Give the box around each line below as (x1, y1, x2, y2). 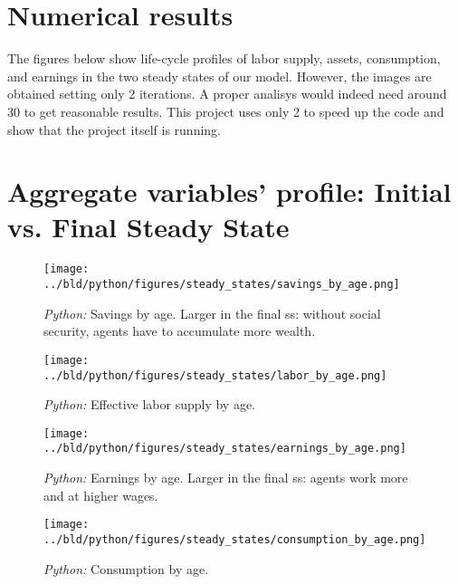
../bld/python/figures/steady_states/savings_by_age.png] (43, 278, 400, 292)
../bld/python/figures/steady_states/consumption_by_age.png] (43, 532, 426, 546)
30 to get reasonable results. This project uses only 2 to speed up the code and (7, 101, 444, 120)
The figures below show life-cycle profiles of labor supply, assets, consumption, (7, 49, 441, 68)
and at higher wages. (43, 485, 158, 504)
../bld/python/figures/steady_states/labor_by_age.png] (43, 369, 387, 382)
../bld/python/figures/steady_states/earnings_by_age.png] (43, 442, 406, 455)
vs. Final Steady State (7, 208, 290, 245)
